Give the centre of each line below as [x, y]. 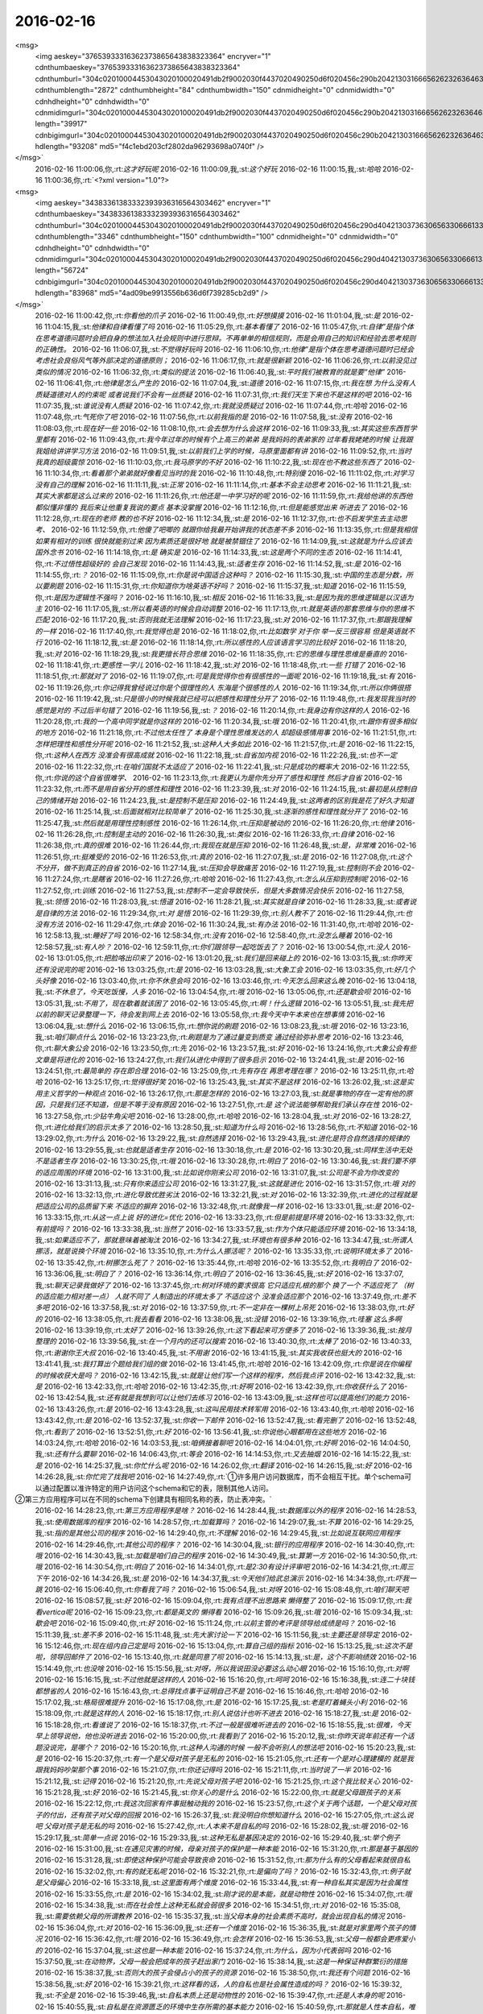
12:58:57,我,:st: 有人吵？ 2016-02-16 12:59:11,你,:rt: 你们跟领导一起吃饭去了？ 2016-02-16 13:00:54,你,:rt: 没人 [213, 947]
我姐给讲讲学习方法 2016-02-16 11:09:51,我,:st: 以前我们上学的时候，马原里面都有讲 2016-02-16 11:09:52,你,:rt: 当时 [223, 450]
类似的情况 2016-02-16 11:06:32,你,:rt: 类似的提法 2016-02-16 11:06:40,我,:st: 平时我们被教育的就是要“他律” [210, 371]
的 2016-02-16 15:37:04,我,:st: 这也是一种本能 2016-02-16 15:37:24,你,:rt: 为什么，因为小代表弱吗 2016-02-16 [213, 1950]
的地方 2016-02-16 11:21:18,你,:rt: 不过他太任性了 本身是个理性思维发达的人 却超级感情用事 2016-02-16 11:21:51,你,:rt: [226, 732]
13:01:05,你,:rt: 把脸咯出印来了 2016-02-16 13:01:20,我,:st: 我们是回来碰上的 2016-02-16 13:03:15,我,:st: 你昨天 [234, 958]
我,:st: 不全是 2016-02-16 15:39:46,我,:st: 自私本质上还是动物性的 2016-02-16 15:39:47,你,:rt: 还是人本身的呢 [210, 1995]
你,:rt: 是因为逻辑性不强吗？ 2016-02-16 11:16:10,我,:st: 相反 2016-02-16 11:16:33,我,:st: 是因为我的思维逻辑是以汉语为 [224, 597]
